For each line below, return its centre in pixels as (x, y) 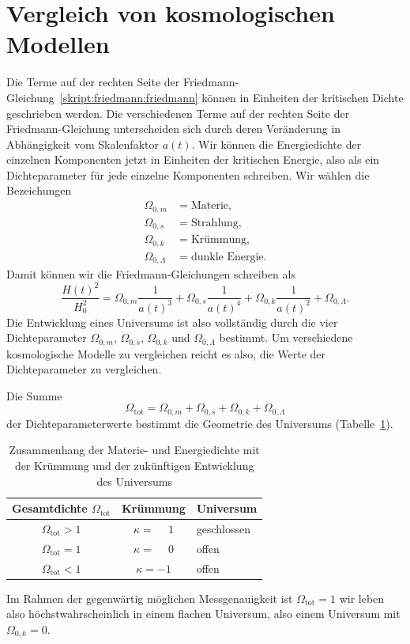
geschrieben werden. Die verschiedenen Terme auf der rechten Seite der (178, 113)
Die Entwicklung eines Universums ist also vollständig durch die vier (172, 322)
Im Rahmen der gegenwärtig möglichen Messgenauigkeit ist (150, 598)
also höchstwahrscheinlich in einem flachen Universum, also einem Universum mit (203, 614)
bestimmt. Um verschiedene (286, 337)
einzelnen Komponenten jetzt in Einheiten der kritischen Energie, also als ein (193, 159)
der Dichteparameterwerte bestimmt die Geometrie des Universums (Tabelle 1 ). (200, 423)
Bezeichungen (39, 190)
